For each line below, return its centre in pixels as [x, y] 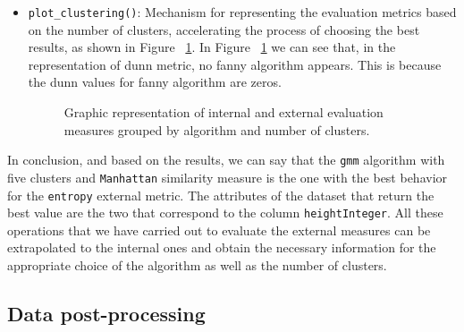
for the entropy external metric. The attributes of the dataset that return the [221, 195]
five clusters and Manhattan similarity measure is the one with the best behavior [228, 177]
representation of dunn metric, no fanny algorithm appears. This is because [235, 64]
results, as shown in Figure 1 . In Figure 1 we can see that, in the [212, 47]
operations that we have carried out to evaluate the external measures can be [219, 230]
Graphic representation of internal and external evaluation [224, 112]
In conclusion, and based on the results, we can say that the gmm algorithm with [226, 160]
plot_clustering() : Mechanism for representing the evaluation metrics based [242, 12]
